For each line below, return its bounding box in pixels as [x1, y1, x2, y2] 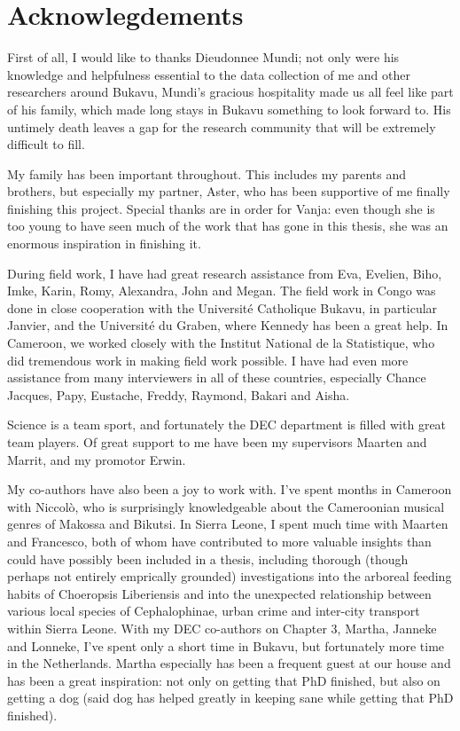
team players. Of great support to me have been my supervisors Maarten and [7, 433, 427, 451]
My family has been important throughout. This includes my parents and [7, 164, 407, 183]
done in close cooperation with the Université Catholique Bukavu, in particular [7, 298, 438, 317]
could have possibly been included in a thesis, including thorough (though [7, 549, 409, 568]
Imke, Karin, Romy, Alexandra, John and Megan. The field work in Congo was [7, 281, 436, 300]
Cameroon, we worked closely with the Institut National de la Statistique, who [7, 334, 435, 352]
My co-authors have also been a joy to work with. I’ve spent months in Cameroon [7, 480, 452, 499]
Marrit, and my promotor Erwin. [7, 450, 186, 468]
